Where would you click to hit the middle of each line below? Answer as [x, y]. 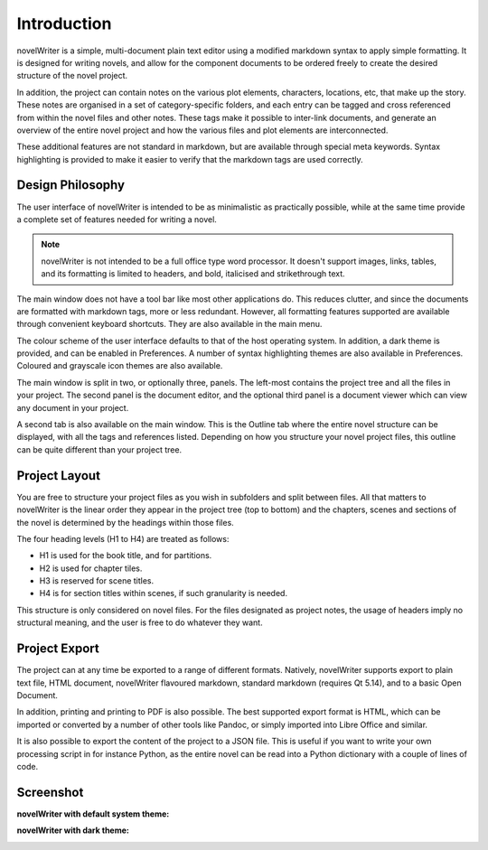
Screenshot [50, 792]
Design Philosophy [71, 185]
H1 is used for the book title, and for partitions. [126, 556]
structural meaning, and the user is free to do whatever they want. [140, 622]
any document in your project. [73, 407]
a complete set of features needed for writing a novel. [117, 219]
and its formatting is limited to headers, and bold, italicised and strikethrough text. [193, 274]
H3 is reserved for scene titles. [97, 581]
